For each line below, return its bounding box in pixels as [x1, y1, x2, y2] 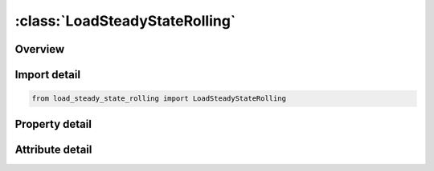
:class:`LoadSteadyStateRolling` [14, 12, 236, 30]
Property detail [14, 117, 92, 131]
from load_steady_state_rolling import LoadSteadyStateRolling [31, 94, 287, 103]
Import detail [14, 68, 80, 82]
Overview [14, 42, 65, 56]
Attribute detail [14, 142, 92, 156]
